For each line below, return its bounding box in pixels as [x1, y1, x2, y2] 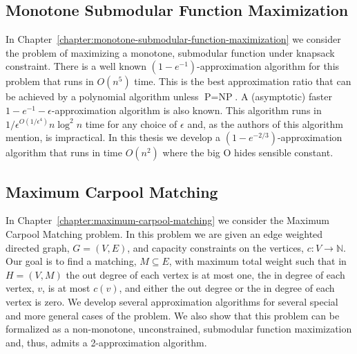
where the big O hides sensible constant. [162, 145, 334, 160]
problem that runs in [6, 74, 94, 88]
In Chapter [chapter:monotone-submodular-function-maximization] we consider [6, 32, 341, 46]
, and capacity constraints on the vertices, [127, 240, 305, 254]
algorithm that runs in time [6, 145, 122, 160]
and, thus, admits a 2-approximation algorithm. [6, 335, 207, 349]
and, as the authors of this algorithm [187, 116, 343, 131]
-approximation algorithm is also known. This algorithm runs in [51, 102, 322, 117]
